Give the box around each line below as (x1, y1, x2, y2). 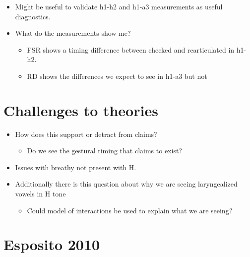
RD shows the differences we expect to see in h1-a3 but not (27, 70, 207, 81)
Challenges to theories (3, 100, 158, 120)
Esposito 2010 (3, 234, 100, 255)
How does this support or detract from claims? (15, 128, 157, 139)
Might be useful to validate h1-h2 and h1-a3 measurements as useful (15, 1, 223, 11)
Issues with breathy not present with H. (15, 162, 136, 172)
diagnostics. (15, 11, 51, 21)
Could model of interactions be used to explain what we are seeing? (27, 205, 233, 215)
